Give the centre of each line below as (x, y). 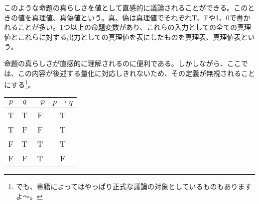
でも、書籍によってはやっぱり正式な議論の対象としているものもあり (127, 186)
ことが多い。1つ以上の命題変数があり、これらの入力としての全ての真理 (134, 27)
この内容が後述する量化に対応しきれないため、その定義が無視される (129, 73)
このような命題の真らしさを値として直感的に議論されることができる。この (126, 7)
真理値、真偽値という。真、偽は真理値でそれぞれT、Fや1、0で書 (137, 17)
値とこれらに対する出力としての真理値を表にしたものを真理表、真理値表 (123, 36)
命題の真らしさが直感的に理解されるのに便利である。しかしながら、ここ (123, 63)
